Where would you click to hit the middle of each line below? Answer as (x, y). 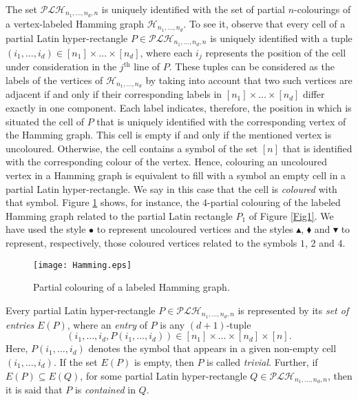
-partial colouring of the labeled (274, 202)
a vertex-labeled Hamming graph (75, 23)
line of (147, 66)
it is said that (34, 390)
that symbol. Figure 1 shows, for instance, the (103, 202)
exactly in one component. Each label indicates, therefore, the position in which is (179, 108)
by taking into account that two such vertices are (249, 80)
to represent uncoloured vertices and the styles (195, 229)
